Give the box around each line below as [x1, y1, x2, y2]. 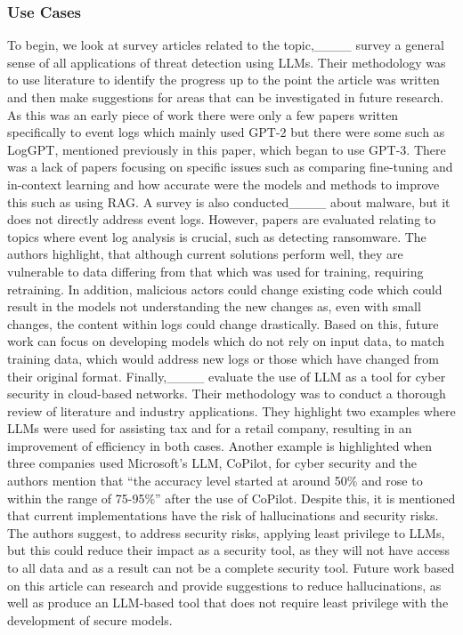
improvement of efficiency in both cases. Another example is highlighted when [7, 436, 433, 454]
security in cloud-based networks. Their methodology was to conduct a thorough [7, 384, 446, 403]
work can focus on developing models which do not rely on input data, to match [7, 332, 445, 350]
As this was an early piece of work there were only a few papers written [7, 105, 399, 124]
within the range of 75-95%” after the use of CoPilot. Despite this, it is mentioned [7, 488, 456, 507]
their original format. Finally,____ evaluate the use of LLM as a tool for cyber [7, 366, 446, 385]
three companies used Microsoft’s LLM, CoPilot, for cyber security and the [7, 454, 418, 472]
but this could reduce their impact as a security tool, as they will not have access [7, 541, 451, 559]
